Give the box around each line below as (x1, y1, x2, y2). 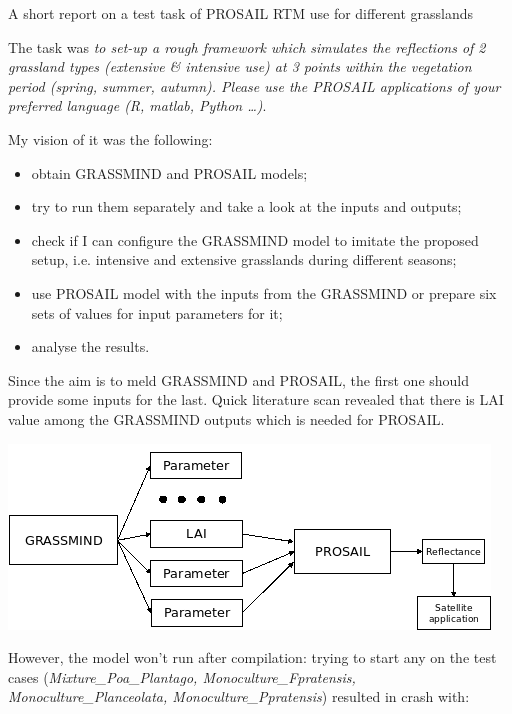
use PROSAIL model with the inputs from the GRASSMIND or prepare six (31, 282, 497, 303)
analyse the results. (31, 336, 150, 357)
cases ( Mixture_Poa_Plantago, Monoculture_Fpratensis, (8, 666, 356, 687)
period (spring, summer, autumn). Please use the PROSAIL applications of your (8, 75, 501, 96)
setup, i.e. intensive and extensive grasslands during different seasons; (31, 249, 457, 270)
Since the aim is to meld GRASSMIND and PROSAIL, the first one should (8, 369, 470, 390)
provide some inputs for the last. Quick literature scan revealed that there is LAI (8, 389, 504, 410)
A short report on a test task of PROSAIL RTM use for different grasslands (8, 3, 474, 23)
